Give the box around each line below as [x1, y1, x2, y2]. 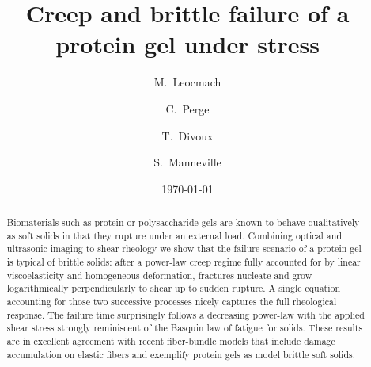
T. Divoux [161, 127, 214, 143]
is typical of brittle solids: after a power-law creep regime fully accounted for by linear [6, 255, 361, 269]
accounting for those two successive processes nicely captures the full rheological [6, 295, 337, 308]
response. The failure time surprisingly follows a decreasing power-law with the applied [6, 308, 365, 321]
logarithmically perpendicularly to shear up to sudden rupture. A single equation [6, 281, 341, 295]
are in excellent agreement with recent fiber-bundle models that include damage [6, 334, 335, 347]
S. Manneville [153, 154, 221, 170]
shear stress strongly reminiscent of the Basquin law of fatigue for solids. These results [6, 321, 363, 335]
